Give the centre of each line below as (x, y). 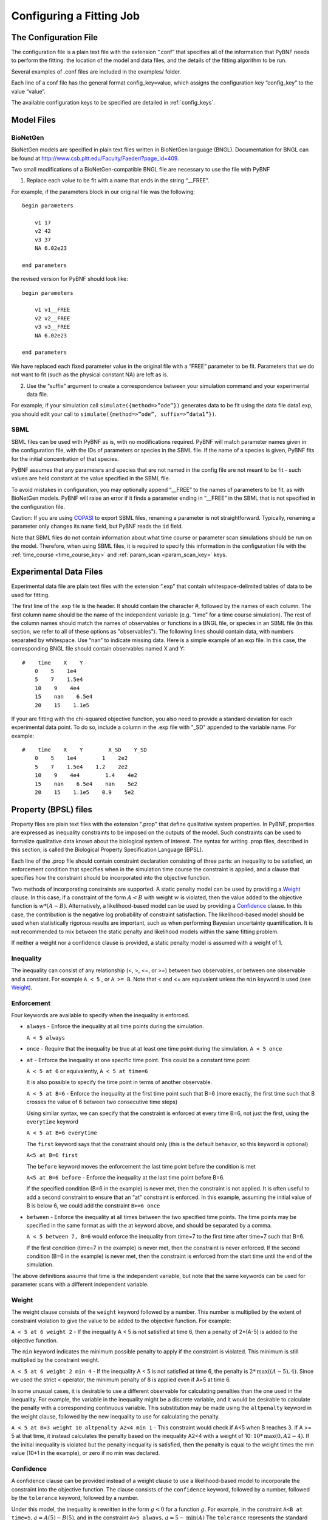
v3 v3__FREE (52, 327)
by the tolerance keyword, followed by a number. (75, 1498)
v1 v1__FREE (52, 310)
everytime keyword (53, 1121)
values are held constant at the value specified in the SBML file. (91, 478)
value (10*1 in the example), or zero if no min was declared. (86, 1453)
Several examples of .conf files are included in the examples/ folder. (96, 71)
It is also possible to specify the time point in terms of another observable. (119, 1082)
